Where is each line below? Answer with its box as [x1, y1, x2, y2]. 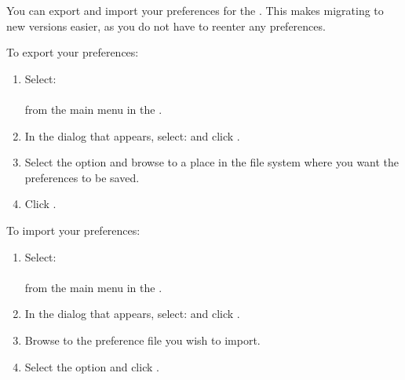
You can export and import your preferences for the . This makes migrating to [6, 2, 384, 18]
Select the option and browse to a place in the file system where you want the [24, 154, 400, 170]
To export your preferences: [6, 44, 139, 60]
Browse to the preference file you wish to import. [24, 331, 261, 348]
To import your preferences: [6, 221, 140, 238]
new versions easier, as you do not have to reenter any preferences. [6, 17, 326, 34]
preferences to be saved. [24, 169, 140, 185]
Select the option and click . [24, 358, 159, 375]
